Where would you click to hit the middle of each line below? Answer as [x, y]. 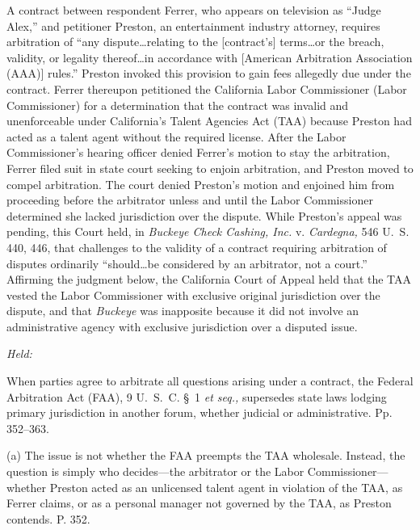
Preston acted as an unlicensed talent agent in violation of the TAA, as [226, 487]
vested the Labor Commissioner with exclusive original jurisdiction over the [193, 294]
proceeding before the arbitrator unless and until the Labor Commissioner [190, 200]
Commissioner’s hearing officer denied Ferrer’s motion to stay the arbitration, [198, 152]
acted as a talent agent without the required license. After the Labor [176, 136]
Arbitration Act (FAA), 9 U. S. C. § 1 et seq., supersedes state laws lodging [197, 396]
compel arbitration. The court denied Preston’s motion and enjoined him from [201, 184]
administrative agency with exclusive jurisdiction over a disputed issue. [182, 326]
